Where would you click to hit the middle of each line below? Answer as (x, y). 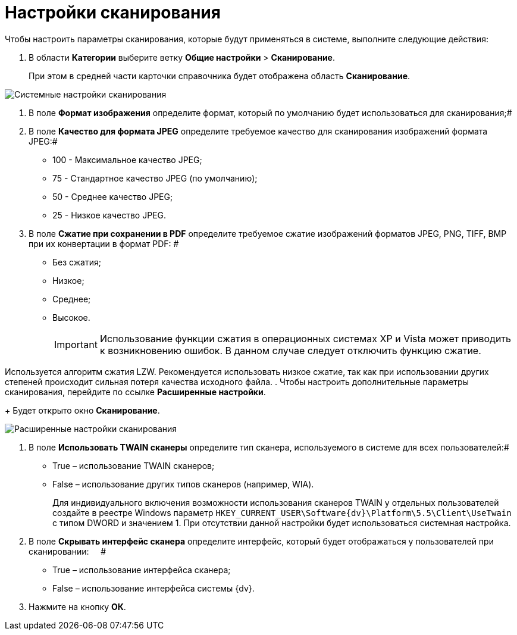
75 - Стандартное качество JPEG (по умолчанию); (155, 178)
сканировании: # (68, 551)
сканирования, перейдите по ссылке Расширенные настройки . (135, 392)
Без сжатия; (77, 262)
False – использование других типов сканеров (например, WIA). (183, 484)
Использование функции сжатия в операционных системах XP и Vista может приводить (305, 338)
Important (76, 344)
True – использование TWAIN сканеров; (134, 465)
